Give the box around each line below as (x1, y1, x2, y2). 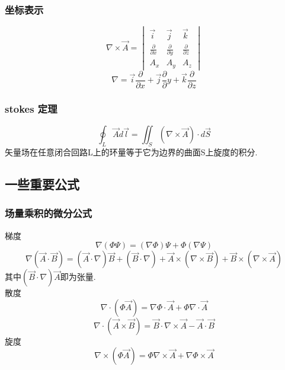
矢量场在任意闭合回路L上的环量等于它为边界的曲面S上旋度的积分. (5, 146, 258, 158)
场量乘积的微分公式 (5, 206, 92, 221)
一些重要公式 (5, 175, 79, 193)
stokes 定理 (5, 101, 57, 116)
